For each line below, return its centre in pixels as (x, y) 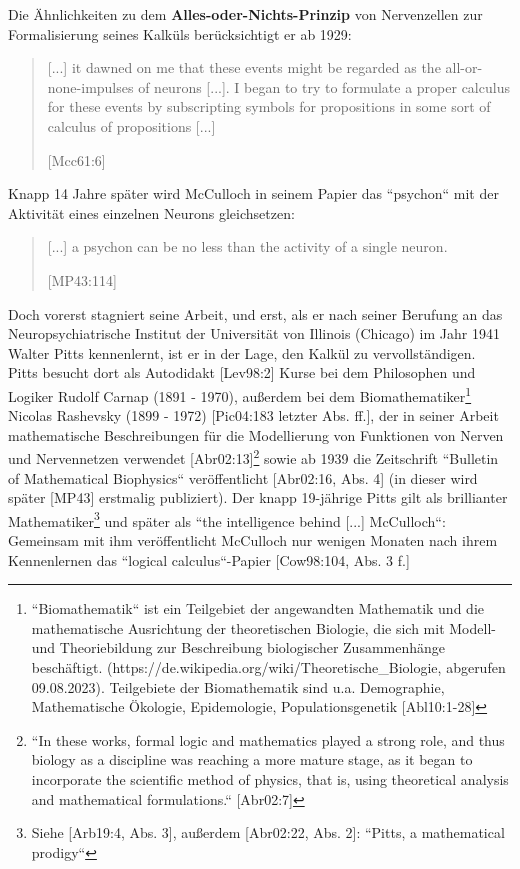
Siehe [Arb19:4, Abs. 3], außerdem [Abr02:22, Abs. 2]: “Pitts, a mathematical (268, 832)
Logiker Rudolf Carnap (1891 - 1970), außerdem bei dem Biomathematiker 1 (240, 394)
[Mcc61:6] (76, 159)
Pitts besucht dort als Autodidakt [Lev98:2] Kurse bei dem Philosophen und (242, 372)
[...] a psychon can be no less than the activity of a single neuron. (247, 246)
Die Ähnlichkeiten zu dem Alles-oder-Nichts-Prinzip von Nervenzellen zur (245, 14)
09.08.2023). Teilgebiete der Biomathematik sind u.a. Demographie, (238, 686)
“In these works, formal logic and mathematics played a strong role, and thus (268, 739)
